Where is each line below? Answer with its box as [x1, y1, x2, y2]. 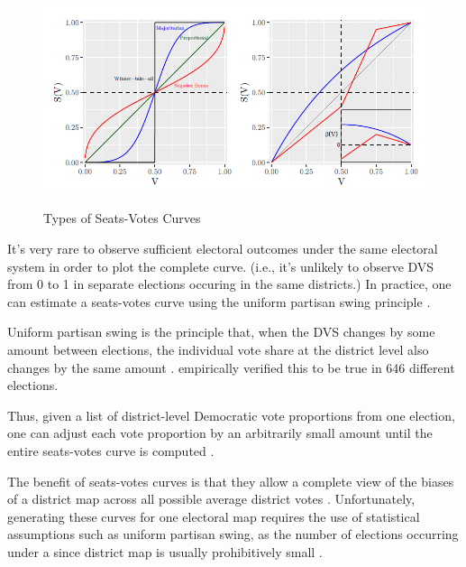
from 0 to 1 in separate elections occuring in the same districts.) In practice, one [7, 274, 452, 293]
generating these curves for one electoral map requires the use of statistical [7, 507, 420, 525]
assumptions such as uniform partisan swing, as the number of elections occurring [7, 525, 459, 544]
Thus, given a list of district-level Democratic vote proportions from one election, [7, 405, 455, 424]
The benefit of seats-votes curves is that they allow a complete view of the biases [7, 471, 454, 490]
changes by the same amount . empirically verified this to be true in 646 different [7, 358, 455, 376]
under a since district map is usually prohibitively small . [7, 542, 323, 561]
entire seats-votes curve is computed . [7, 442, 215, 460]
